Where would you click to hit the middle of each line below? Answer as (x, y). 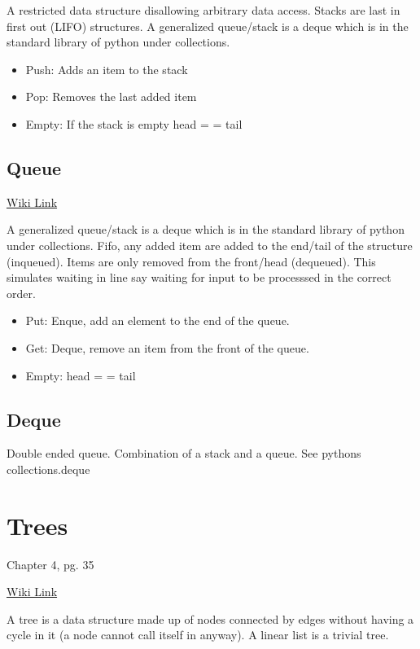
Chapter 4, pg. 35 (50, 564)
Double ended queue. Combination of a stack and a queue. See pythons (184, 453)
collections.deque (48, 469)
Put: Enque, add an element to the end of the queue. (157, 320)
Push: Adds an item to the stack (107, 69)
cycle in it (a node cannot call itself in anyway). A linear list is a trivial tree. (198, 635)
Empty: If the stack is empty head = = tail (134, 123)
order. (21, 293)
